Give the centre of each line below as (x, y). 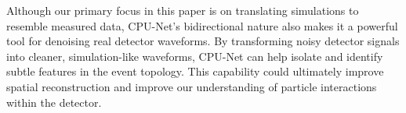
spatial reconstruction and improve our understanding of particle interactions (192, 86)
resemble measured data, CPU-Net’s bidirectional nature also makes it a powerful (202, 25)
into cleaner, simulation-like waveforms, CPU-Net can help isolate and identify (195, 56)
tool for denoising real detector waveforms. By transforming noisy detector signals (203, 41)
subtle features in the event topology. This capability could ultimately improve (195, 71)
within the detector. (54, 102)
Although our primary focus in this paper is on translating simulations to (183, 10)
